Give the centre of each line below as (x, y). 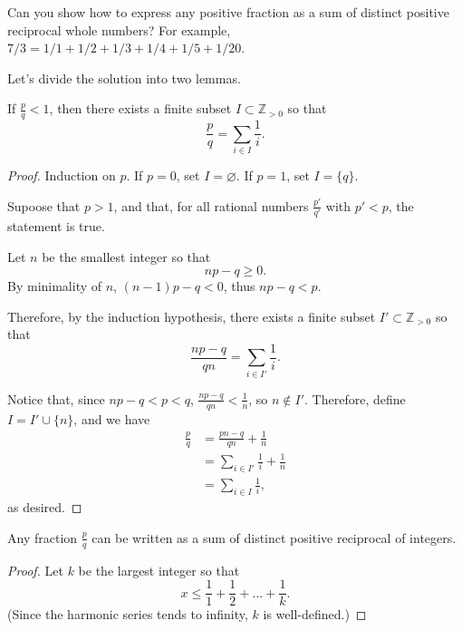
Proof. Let (35, 570)
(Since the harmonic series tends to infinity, (128, 614)
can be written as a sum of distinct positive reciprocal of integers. (274, 537)
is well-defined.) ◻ (315, 614)
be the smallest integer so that (126, 256)
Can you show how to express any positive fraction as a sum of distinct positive (228, 12)
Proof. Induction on (62, 175)
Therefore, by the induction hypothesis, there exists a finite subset (192, 316)
